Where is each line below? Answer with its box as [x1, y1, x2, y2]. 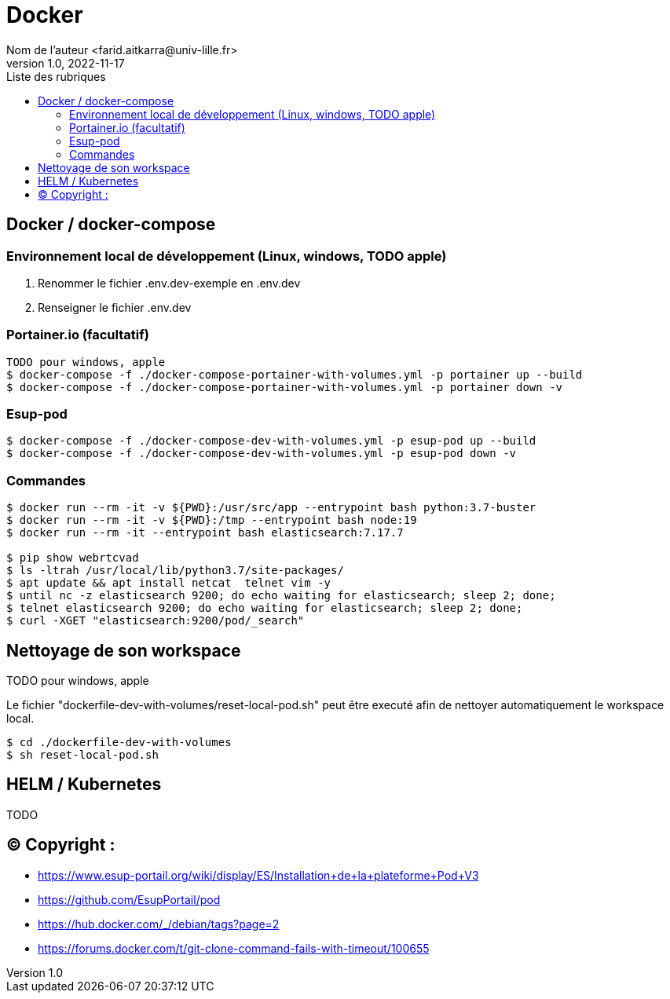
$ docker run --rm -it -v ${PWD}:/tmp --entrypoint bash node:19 [6, 514, 417, 527]
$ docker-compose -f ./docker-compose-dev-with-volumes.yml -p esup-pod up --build [6, 434, 536, 448]
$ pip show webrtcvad [6, 551, 139, 565]
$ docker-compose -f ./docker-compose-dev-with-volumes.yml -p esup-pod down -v [6, 447, 517, 460]
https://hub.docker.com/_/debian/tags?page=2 [38, 917, 280, 931]
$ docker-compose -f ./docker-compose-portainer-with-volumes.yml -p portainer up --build [6, 368, 583, 381]
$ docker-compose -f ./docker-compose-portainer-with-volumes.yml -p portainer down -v [6, 380, 563, 393]
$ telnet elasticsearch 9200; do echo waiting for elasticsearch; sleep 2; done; [6, 602, 523, 615]
